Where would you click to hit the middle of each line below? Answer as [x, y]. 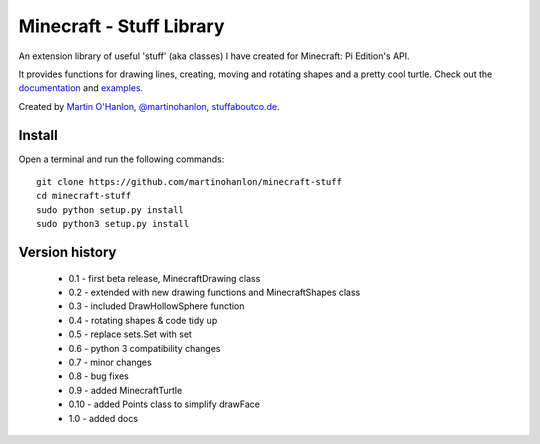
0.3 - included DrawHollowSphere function [156, 306]
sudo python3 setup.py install [113, 224]
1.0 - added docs [103, 418]
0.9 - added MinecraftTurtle [125, 390]
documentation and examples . [81, 88]
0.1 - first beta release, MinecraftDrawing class [164, 278]
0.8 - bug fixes [98, 376]
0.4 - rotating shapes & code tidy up [143, 320]
